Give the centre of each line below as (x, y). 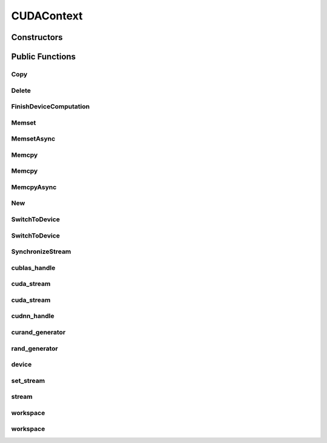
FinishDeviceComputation (51, 107)
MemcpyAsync (34, 187)
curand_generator (38, 332)
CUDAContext (47, 16)
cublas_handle (33, 268)
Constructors (37, 37)
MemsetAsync (33, 139)
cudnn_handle (33, 316)
